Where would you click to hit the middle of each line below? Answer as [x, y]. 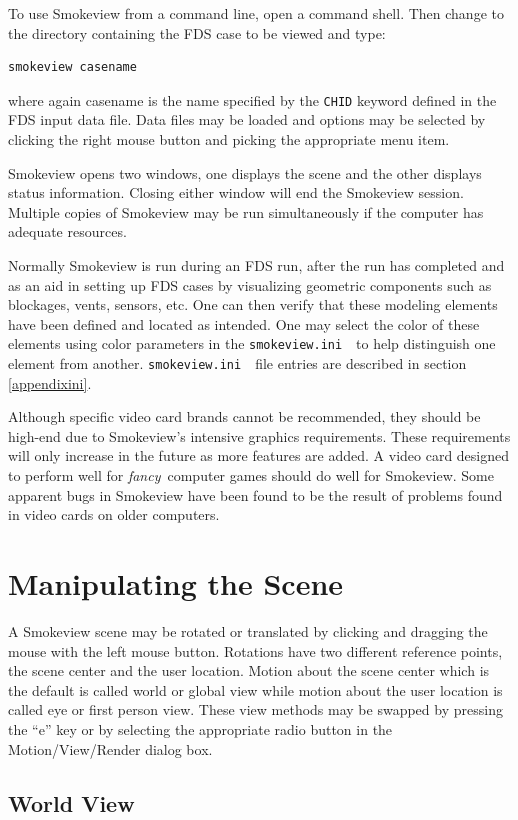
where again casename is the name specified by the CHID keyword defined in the [252, 99]
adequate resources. [67, 231]
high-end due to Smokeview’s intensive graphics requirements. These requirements [259, 435]
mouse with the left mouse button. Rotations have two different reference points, [255, 650]
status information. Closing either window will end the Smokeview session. [236, 192]
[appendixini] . [50, 382]
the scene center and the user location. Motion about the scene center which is [249, 670]
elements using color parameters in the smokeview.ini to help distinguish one [252, 343]
